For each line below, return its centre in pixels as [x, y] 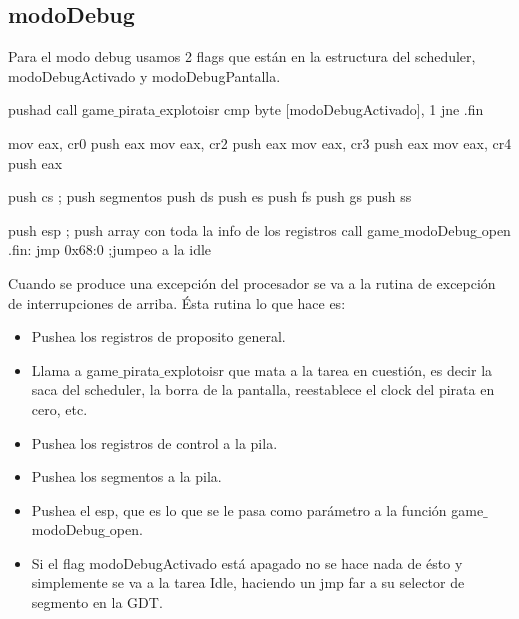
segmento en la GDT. [97, 602]
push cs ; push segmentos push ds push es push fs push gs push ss [210, 196]
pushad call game [61, 109]
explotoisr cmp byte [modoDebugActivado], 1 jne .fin [321, 109]
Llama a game [75, 369]
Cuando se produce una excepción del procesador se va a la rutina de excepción [252, 282]
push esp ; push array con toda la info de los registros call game [204, 229]
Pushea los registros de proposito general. [158, 336]
